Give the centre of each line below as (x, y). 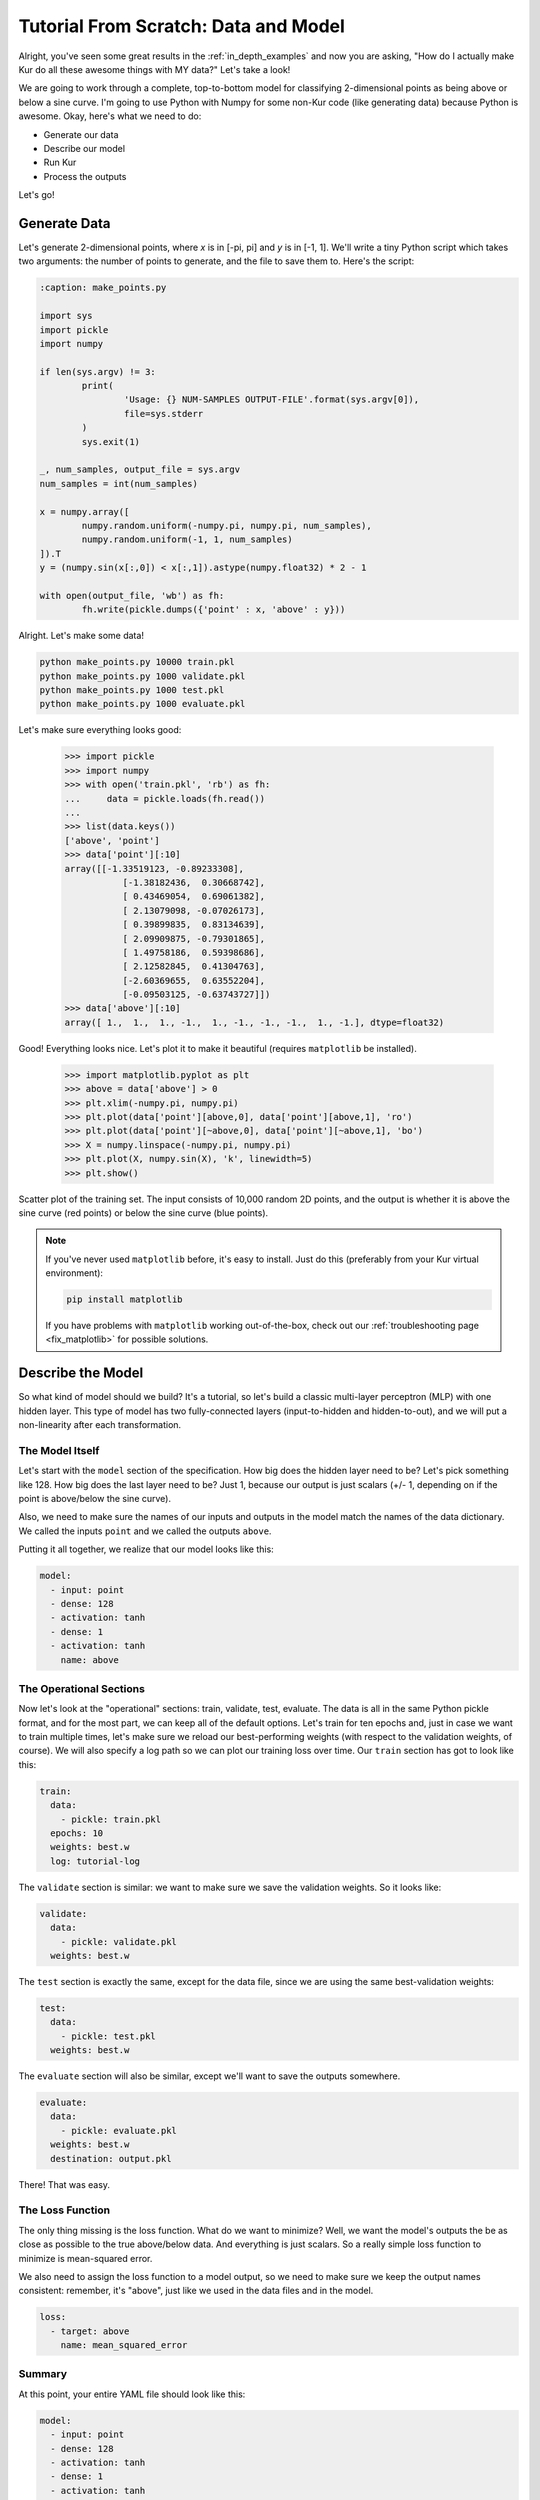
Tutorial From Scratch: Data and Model (181, 26)
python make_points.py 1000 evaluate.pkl (142, 704)
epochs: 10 (77, 1833)
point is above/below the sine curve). (95, 1499)
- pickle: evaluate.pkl (118, 2130)
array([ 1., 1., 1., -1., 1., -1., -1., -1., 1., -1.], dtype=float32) (254, 1022)
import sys (66, 316)
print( (97, 386)
